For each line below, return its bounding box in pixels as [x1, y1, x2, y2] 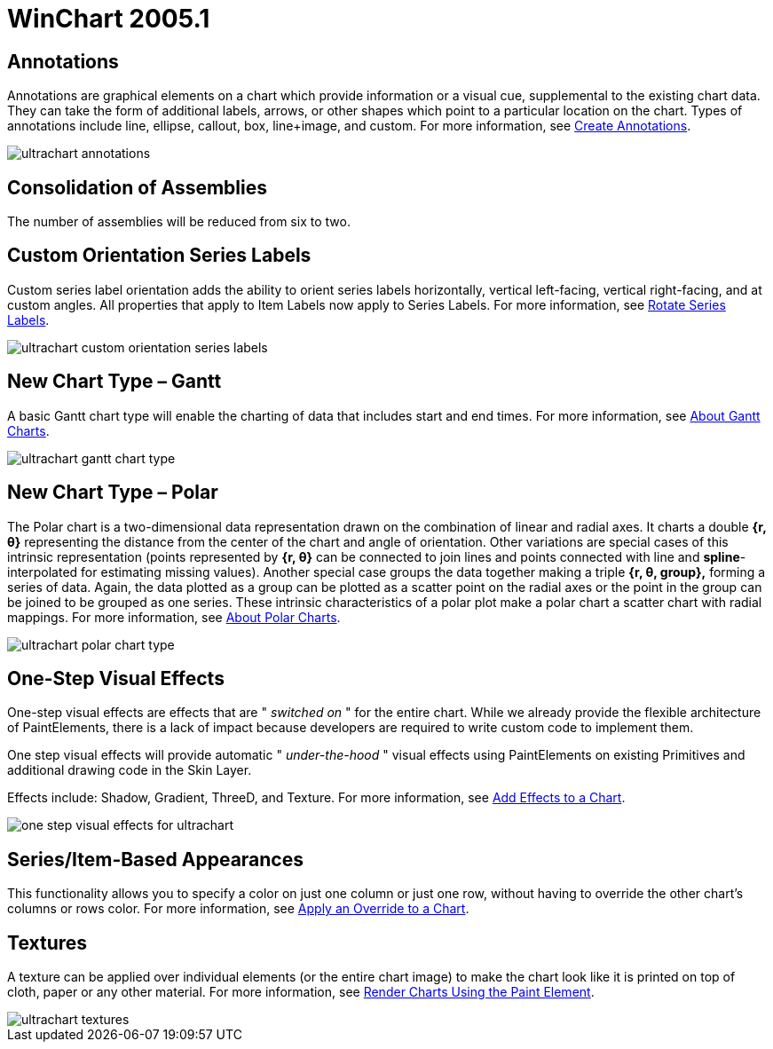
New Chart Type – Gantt [7, 370, 222, 393]
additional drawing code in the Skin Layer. [7, 762, 252, 778]
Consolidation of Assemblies [7, 176, 267, 199]
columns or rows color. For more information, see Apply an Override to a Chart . [7, 901, 469, 917]
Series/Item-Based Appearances [7, 848, 304, 871]
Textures [7, 931, 88, 954]
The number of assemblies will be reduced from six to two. [7, 214, 351, 230]
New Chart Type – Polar [7, 481, 218, 504]
